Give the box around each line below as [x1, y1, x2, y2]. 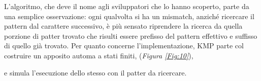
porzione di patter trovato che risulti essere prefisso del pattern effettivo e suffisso [4, 30, 257, 41]
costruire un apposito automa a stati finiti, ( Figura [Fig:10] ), [4, 50, 193, 60]
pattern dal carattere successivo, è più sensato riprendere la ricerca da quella [4, 21, 243, 31]
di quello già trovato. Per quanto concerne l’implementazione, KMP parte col [4, 40, 244, 51]
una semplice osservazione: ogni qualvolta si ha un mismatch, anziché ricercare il [4, 11, 254, 21]
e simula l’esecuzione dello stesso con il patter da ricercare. [4, 67, 187, 77]
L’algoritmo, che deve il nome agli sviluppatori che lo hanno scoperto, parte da [4, 1, 249, 11]
